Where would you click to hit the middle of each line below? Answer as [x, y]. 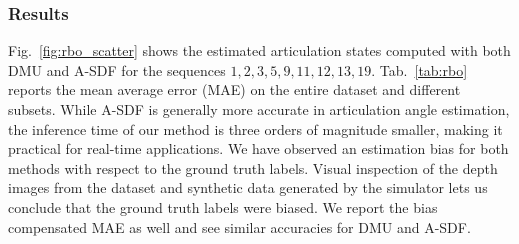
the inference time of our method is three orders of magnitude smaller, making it [255, 128]
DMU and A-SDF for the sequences [117, 69]
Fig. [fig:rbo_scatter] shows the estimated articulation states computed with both [259, 50]
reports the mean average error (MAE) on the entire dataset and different [234, 89]
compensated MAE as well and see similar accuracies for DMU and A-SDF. [239, 226]
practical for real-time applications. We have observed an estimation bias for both [258, 148]
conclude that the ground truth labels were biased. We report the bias [223, 206]
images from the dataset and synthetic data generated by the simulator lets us [248, 187]
